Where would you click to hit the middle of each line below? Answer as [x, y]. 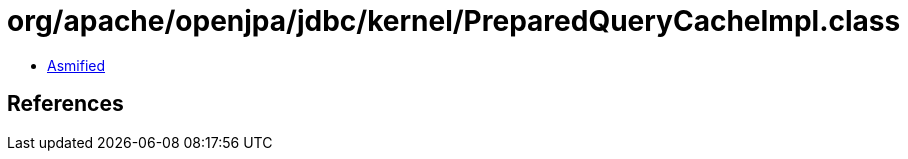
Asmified [76, 65]
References [65, 104]
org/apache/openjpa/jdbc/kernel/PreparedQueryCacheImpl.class [454, 21]
